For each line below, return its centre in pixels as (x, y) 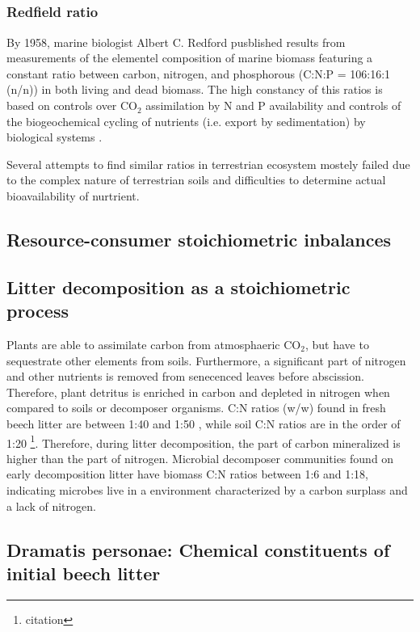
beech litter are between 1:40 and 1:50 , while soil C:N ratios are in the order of (204, 423)
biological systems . (55, 137)
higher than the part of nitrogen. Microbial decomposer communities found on (200, 458)
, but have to (337, 344)
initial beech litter (84, 573)
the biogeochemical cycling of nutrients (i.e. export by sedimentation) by (186, 121)
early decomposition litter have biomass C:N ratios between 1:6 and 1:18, (188, 474)
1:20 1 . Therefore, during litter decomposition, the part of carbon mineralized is (204, 441)
